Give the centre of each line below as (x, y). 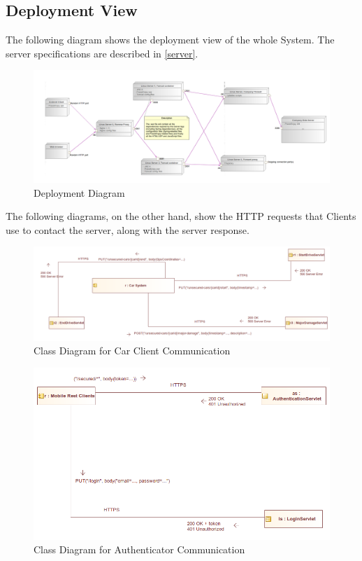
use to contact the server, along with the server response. (128, 229)
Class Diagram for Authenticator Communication (139, 549)
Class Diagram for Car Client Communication (132, 351)
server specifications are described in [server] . (102, 53)
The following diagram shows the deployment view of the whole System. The (170, 40)
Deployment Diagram (79, 192)
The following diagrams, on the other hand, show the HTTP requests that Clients (181, 216)
